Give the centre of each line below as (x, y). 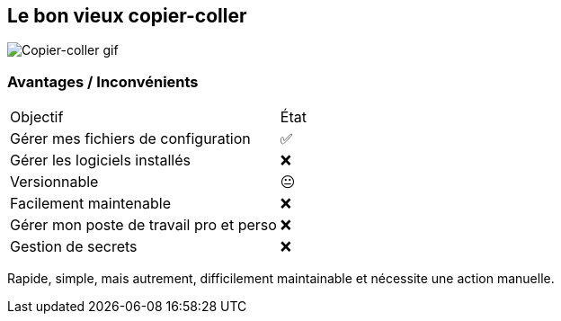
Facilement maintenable (90, 204)
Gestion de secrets (74, 247)
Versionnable (54, 182)
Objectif (37, 117)
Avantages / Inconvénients (103, 81)
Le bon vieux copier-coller (127, 16)
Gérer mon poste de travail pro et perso (143, 225)
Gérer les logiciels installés (100, 160)
